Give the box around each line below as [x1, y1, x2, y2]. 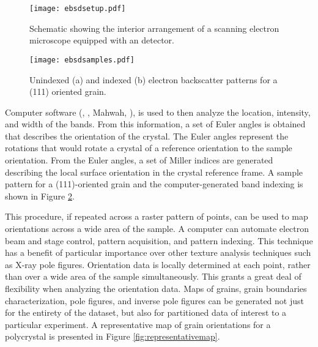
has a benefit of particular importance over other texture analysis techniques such [5, 246, 311, 259]
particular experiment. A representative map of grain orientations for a [5, 318, 271, 330]
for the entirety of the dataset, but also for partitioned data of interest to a [5, 306, 287, 319]
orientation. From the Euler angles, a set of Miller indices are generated [5, 154, 273, 166]
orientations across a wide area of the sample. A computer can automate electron [5, 222, 309, 235]
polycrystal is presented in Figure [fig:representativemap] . [5, 330, 220, 343]
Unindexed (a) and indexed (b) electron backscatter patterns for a [29, 73, 278, 86]
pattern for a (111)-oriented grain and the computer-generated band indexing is [5, 177, 303, 190]
